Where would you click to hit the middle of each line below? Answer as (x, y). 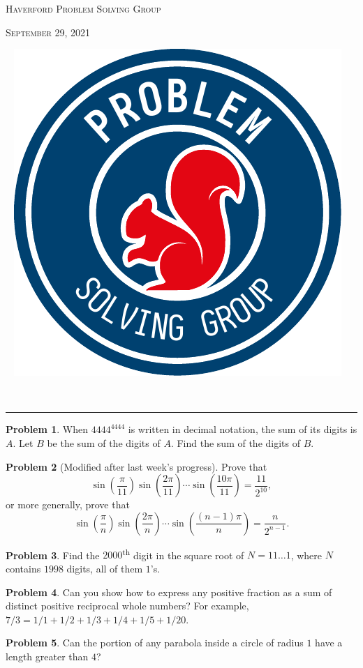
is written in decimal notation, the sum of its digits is (243, 429)
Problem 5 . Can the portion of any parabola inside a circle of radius (155, 643)
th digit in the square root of (183, 554)
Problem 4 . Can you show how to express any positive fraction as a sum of (169, 592)
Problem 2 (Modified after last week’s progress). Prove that (136, 466)
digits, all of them (105, 568)
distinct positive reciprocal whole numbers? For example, (127, 606)
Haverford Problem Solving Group (83, 8)
